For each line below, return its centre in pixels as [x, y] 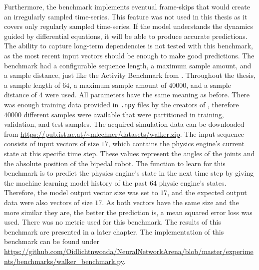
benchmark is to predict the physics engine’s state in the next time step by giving [129, 173]
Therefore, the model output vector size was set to [81, 192]
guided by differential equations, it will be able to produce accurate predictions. [126, 36]
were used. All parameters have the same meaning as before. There [147, 95]
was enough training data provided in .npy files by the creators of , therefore [122, 104]
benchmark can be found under [52, 241]
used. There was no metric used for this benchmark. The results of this [113, 222]
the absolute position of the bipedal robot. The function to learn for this [115, 163]
